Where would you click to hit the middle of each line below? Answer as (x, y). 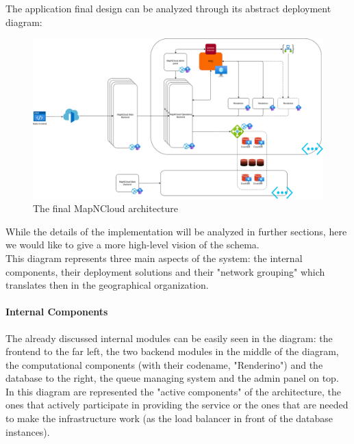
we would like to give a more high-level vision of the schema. (132, 245)
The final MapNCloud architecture (106, 208)
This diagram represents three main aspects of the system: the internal (154, 258)
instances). (28, 431)
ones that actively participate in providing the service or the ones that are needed (177, 405)
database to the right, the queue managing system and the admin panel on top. (172, 378)
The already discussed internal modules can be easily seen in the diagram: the (169, 338)
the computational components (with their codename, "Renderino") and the (164, 364)
